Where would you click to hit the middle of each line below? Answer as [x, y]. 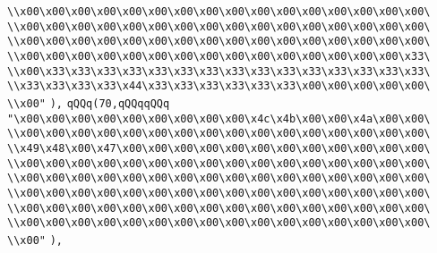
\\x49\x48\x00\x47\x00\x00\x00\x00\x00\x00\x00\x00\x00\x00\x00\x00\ [219, 148]
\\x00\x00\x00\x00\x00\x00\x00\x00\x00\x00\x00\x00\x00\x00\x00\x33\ [219, 56]
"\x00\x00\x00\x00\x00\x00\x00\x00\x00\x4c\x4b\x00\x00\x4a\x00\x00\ [219, 118]
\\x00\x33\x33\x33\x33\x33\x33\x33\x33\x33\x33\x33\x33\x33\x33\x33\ [219, 71]
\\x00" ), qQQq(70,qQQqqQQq [89, 103]
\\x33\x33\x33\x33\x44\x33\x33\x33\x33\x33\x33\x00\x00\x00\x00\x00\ [219, 86]
